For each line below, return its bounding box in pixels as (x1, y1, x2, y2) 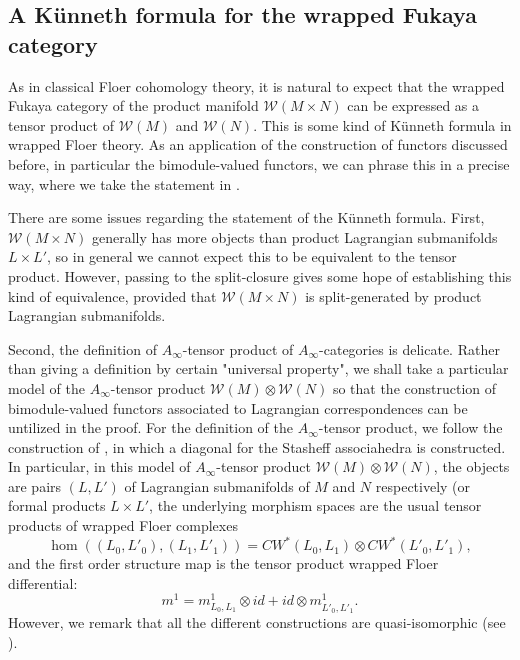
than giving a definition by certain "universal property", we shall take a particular (8, 358, 509, 379)
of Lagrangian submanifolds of (124, 475, 310, 496)
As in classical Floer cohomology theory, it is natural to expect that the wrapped (8, 75, 505, 96)
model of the (8, 377, 85, 398)
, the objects (433, 456, 510, 477)
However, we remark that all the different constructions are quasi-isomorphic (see (8, 611, 506, 632)
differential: (8, 572, 78, 593)
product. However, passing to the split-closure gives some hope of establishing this (8, 265, 512, 286)
